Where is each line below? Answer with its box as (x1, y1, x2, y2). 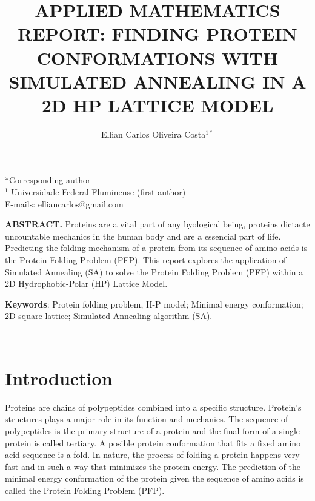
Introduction (5, 365, 113, 390)
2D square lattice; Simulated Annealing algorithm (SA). (5, 309, 213, 322)
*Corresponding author (5, 173, 91, 186)
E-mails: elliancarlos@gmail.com (5, 197, 124, 210)
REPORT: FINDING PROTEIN (18, 21, 297, 46)
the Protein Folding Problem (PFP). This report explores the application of (5, 254, 287, 266)
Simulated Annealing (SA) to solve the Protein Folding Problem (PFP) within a (5, 265, 303, 278)
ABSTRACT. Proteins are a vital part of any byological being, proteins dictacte (5, 218, 310, 230)
